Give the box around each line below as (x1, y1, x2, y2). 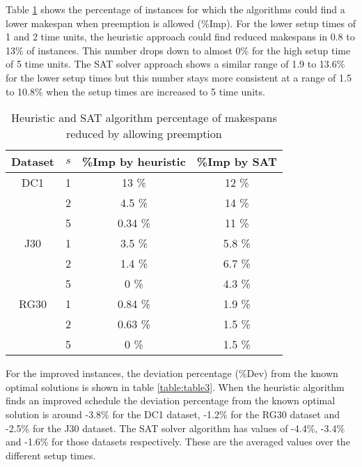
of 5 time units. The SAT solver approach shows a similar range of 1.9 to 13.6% (6, 56, 345, 71)
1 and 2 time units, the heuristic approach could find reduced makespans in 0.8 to (6, 29, 355, 44)
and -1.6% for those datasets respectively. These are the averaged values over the (6, 434, 350, 449)
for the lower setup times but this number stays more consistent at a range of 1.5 (6, 70, 352, 84)
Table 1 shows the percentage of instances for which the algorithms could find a (6, 2, 345, 16)
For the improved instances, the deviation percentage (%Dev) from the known (6, 366, 338, 381)
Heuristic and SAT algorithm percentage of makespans (11, 109, 277, 126)
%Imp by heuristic (82, 153, 186, 170)
